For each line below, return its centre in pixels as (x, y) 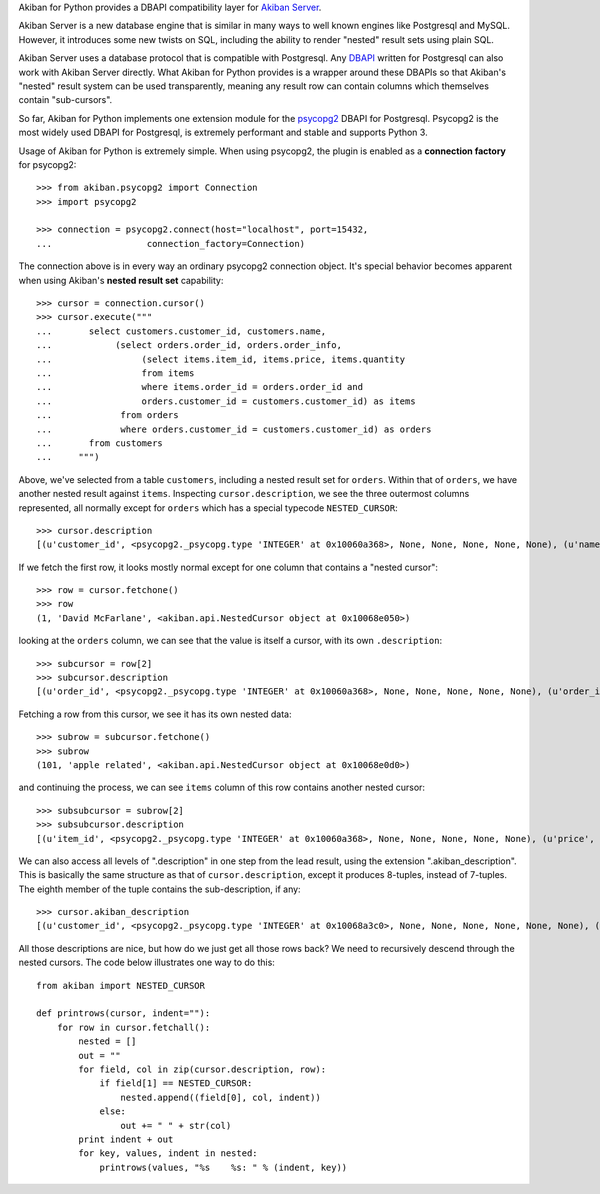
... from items (115, 373)
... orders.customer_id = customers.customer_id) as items (226, 401)
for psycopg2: (47, 164)
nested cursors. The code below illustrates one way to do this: (146, 962)
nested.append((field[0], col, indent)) (221, 1097)
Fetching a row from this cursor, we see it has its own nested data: (155, 714)
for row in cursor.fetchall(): (133, 1027)
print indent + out (126, 1139)
